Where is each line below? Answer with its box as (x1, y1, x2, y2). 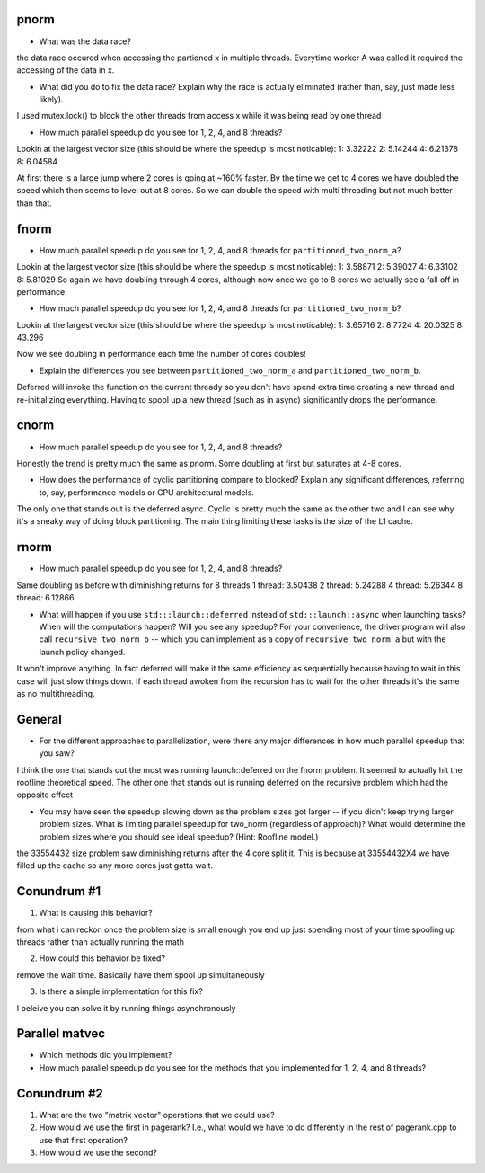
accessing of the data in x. (16, 65, 115, 76)
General (16, 711, 63, 727)
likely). (39, 94, 64, 105)
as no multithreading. (16, 688, 95, 698)
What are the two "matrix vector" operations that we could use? (39, 1109, 275, 1120)
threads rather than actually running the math (16, 937, 184, 947)
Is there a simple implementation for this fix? (39, 986, 204, 997)
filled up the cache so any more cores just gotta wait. (16, 860, 214, 871)
